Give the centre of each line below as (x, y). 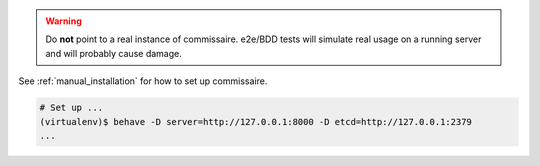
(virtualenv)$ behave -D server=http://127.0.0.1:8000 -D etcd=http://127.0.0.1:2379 (255, 121)
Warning (63, 21)
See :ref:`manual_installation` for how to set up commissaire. (143, 81)
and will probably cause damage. (113, 53)
